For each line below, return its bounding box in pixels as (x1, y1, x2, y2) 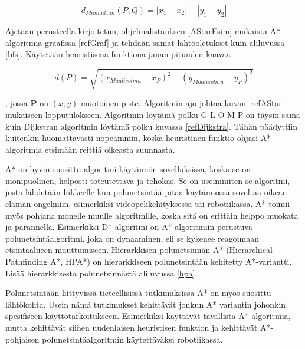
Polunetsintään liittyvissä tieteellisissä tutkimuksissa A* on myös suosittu (5, 287, 271, 299)
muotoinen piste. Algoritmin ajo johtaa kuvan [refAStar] (80, 97, 284, 109)
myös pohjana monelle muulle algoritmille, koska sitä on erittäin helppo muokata (5, 209, 299, 221)
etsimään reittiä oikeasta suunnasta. (44, 143, 175, 155)
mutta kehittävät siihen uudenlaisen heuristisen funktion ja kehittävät (5, 321, 258, 334)
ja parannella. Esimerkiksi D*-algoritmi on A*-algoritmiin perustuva (5, 220, 252, 233)
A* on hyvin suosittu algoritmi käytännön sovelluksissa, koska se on (5, 163, 251, 175)
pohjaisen (5, 332, 40, 345)
